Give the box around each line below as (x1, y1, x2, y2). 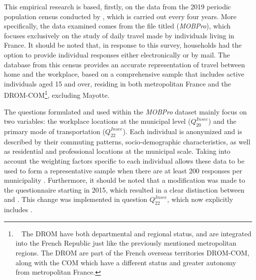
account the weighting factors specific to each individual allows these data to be (4, 155, 245, 166)
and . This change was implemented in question (4, 194, 148, 204)
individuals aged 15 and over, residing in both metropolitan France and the (4, 78, 231, 88)
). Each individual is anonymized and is (123, 126, 242, 136)
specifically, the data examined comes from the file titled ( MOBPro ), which (4, 21, 231, 31)
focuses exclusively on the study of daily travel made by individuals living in (4, 30, 234, 40)
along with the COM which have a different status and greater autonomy (15, 257, 236, 267)
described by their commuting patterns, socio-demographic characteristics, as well (4, 136, 251, 146)
